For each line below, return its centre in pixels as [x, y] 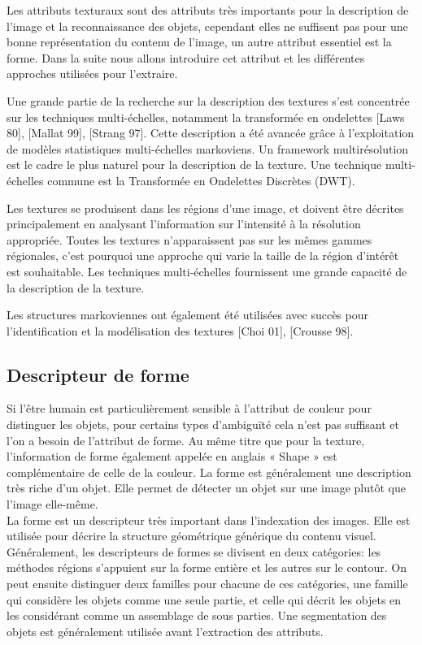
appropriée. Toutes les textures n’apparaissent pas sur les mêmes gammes [189, 239]
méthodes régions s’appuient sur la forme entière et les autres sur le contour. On [207, 567]
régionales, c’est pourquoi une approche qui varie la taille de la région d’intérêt [203, 255]
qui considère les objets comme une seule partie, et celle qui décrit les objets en [204, 599]
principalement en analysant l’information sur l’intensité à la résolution [184, 224]
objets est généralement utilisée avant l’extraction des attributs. [165, 631]
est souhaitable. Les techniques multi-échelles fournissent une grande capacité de [207, 271]
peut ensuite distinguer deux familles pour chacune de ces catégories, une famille [207, 584]
